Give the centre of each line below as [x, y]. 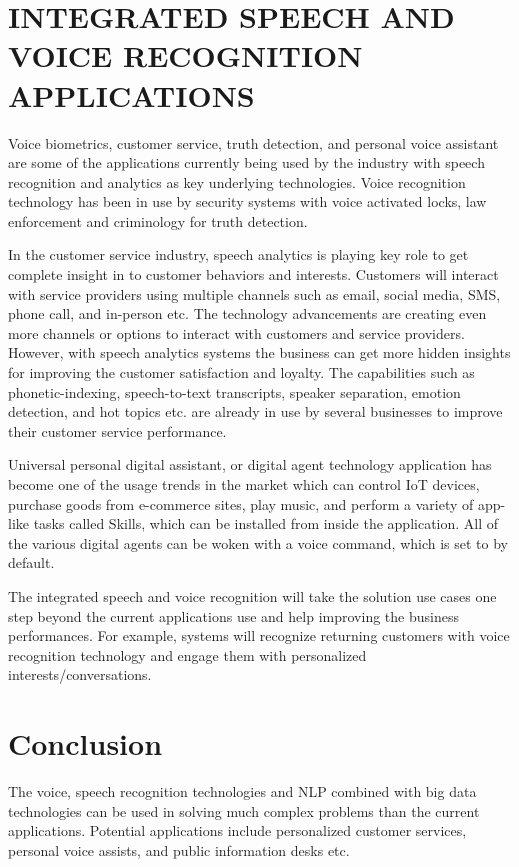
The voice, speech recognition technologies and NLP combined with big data [242, 791]
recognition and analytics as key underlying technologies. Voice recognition [237, 181]
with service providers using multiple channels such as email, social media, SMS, [254, 293]
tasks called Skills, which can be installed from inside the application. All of [266, 523]
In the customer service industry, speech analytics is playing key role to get [238, 254]
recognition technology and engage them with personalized [187, 654]
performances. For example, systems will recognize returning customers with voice [259, 635]
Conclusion [85, 743]
